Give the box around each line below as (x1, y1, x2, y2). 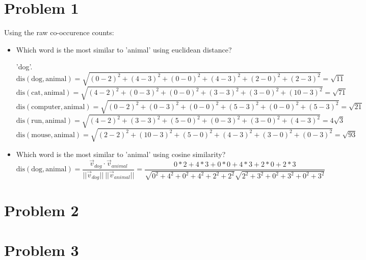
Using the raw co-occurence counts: (4, 27, 114, 38)
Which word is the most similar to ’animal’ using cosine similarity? (16, 148, 226, 159)
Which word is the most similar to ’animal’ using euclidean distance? (16, 44, 232, 55)
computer (31, 103, 61, 111)
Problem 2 (4, 199, 79, 220)
